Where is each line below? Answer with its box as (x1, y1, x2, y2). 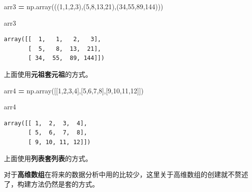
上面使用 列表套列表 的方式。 (4, 153, 92, 163)
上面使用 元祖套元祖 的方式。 (4, 69, 92, 79)
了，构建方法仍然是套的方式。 (4, 178, 99, 189)
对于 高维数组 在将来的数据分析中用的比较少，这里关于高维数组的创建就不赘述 (4, 169, 248, 179)
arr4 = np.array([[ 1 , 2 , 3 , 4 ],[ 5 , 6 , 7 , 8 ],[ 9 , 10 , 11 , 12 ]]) (4, 85, 144, 95)
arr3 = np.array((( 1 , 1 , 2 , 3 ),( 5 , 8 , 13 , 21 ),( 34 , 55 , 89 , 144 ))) (4, 1, 163, 11)
